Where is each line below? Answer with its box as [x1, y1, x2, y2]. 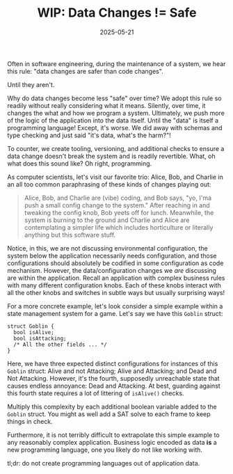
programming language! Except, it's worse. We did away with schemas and [7, 123, 223, 132]
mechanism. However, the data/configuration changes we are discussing [7, 266, 217, 274]
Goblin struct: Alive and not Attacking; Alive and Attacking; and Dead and [7, 367, 217, 375]
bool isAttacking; [13, 335, 67, 342]
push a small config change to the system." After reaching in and [24, 200, 210, 210]
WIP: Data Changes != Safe [37, 5, 197, 21]
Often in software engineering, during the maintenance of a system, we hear [7, 59, 226, 68]
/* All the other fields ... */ [13, 341, 108, 348]
